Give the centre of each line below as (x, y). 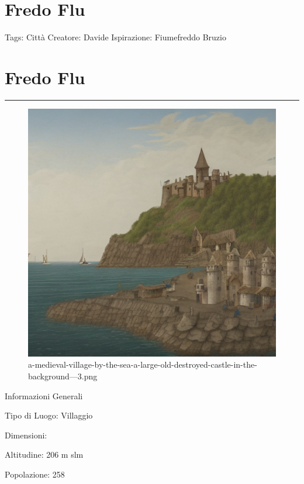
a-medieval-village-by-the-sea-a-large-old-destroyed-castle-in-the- (143, 364)
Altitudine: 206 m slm (44, 454)
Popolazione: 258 (35, 474)
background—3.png (63, 376)
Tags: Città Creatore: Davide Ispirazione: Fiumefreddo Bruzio (115, 37)
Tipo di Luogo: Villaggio (49, 415)
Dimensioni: (26, 435)
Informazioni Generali (44, 395)
